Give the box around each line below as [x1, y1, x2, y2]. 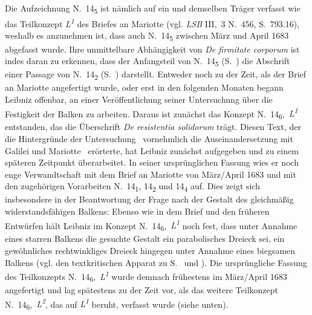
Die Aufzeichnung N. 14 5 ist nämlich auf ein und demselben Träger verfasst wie [5, 2, 301, 16]
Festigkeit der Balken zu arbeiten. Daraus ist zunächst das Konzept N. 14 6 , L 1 [5, 105, 298, 121]
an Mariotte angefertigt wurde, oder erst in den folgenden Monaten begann [5, 81, 284, 94]
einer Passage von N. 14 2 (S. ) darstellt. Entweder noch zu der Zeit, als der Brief [5, 68, 307, 82]
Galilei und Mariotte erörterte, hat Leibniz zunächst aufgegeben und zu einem [5, 144, 299, 157]
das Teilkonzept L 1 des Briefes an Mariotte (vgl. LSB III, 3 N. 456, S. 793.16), [5, 16, 300, 30]
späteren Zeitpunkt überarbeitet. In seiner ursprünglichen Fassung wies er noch [5, 156, 299, 169]
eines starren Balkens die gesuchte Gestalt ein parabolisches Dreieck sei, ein [5, 232, 285, 245]
